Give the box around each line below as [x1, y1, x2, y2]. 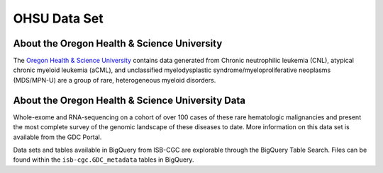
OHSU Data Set [13, 11, 104, 26]
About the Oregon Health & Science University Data [13, 94, 246, 106]
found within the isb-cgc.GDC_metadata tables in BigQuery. [13, 155, 194, 164]
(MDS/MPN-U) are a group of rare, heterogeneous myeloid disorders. [13, 76, 216, 84]
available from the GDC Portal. [13, 133, 102, 141]
